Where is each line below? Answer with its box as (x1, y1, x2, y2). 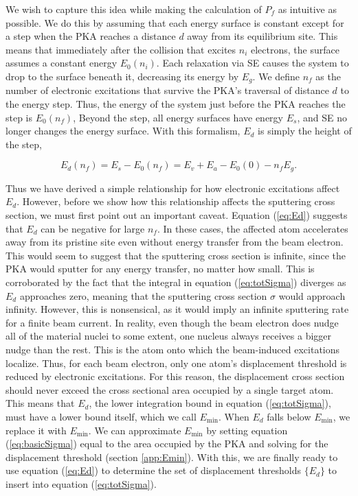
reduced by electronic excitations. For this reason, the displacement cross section (5, 369, 345, 383)
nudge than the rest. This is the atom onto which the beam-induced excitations (5, 342, 340, 356)
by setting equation (206, 423, 288, 437)
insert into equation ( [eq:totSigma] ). (5, 476, 157, 491)
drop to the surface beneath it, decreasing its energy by (5, 69, 239, 83)
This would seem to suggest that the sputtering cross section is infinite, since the (5, 248, 346, 262)
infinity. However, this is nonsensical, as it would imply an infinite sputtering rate (5, 302, 349, 316)
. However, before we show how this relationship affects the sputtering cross (16, 194, 335, 209)
